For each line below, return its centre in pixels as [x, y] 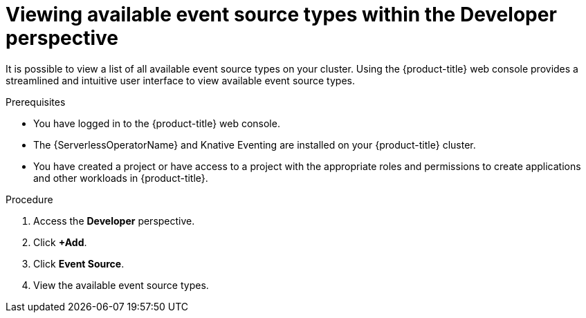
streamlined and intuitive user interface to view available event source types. [180, 80]
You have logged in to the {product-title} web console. [157, 123]
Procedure [29, 199]
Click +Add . [60, 242]
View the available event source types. [121, 285]
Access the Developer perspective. [114, 221]
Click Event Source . [79, 263]
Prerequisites [36, 102]
